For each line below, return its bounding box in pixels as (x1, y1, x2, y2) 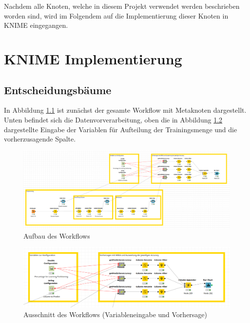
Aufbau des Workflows (23, 230, 90, 241)
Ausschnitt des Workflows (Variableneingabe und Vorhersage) (23, 309, 208, 319)
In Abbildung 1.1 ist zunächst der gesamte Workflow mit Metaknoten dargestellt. (4, 105, 247, 115)
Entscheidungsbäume (4, 82, 112, 97)
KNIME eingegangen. (4, 20, 68, 30)
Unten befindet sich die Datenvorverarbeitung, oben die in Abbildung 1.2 (4, 114, 223, 124)
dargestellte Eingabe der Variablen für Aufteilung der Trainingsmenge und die (4, 124, 237, 134)
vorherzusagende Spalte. (4, 134, 76, 144)
